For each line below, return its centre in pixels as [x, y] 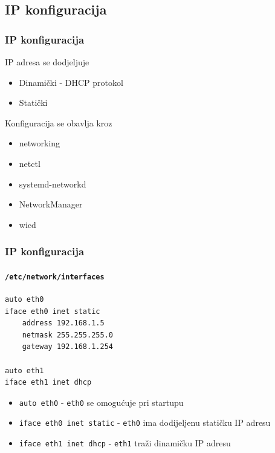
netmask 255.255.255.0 [67, 335]
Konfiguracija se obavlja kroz [59, 122]
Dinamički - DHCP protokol [71, 82]
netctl [30, 163]
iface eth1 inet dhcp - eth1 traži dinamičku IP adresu [125, 443]
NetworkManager [51, 204]
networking [40, 143]
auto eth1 [24, 370]
